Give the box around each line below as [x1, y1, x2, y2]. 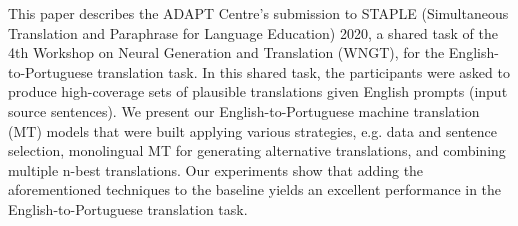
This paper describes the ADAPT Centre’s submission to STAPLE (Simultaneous [8, 3, 509, 23]
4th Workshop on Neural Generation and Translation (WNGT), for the [8, 42, 445, 63]
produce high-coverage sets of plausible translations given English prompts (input [8, 81, 508, 102]
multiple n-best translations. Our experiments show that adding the [8, 159, 424, 180]
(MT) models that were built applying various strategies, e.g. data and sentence [8, 120, 497, 141]
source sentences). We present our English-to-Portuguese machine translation [8, 100, 480, 121]
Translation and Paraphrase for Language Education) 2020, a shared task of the [8, 22, 498, 43]
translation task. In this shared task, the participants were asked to [97, 61, 510, 82]
